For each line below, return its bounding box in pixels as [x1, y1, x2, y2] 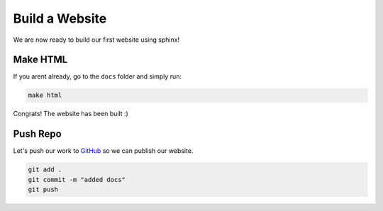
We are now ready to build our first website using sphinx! [13, 35, 180, 44]
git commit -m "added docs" [28, 176, 126, 183]
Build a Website [13, 11, 107, 26]
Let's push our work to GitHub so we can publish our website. [13, 147, 194, 155]
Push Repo [13, 128, 62, 140]
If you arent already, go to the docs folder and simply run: [13, 72, 182, 81]
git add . [28, 166, 62, 173]
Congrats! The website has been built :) [13, 110, 129, 118]
